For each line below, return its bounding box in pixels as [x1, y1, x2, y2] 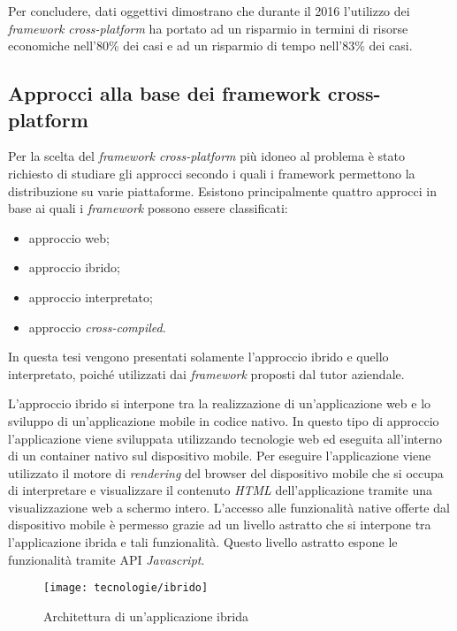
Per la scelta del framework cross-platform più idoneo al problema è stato [8, 147, 405, 165]
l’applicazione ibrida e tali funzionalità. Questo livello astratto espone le [8, 533, 398, 551]
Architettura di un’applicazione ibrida [43, 606, 248, 625]
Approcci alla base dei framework [8, 80, 321, 107]
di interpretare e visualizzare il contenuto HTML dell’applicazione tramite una [8, 481, 432, 499]
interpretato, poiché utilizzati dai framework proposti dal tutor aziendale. [8, 364, 405, 383]
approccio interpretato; [28, 287, 153, 306]
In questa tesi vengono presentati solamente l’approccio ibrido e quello [8, 347, 389, 366]
